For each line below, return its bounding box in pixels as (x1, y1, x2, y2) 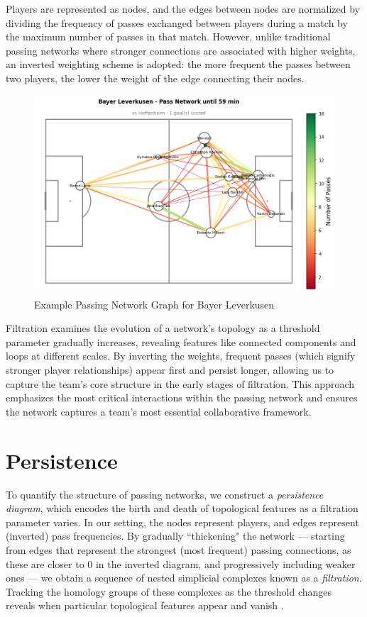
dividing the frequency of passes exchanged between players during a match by (6, 15, 348, 30)
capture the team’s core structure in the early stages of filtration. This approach (6, 376, 355, 391)
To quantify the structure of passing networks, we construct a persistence (6, 487, 324, 501)
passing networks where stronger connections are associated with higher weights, (6, 43, 356, 57)
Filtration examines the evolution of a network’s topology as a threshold (6, 321, 320, 335)
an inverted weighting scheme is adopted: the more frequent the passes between (6, 57, 351, 72)
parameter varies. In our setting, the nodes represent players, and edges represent (6, 514, 359, 529)
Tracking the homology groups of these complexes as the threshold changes (6, 584, 332, 599)
